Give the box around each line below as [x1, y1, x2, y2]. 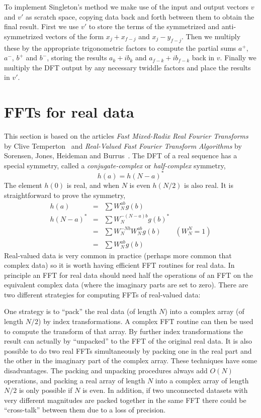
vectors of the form [45, 31, 104, 41]
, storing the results [47, 52, 107, 63]
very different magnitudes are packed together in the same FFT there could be [4, 394, 246, 405]
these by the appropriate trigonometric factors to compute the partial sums [4, 42, 236, 53]
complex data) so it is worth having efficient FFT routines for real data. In [4, 260, 235, 270]
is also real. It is [184, 179, 233, 190]
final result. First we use [4, 21, 79, 32]
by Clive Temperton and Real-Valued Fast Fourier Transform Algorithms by [4, 140, 242, 151]
